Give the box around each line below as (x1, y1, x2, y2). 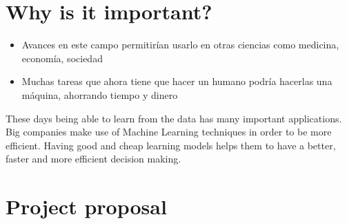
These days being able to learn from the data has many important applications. (6, 111, 342, 125)
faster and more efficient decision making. (6, 151, 181, 166)
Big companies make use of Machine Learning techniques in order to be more (6, 124, 332, 139)
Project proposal (6, 192, 167, 221)
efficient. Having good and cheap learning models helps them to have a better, (6, 138, 336, 152)
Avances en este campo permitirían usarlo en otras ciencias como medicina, (21, 37, 339, 52)
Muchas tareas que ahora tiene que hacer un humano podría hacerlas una (21, 74, 333, 88)
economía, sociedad (21, 50, 103, 65)
